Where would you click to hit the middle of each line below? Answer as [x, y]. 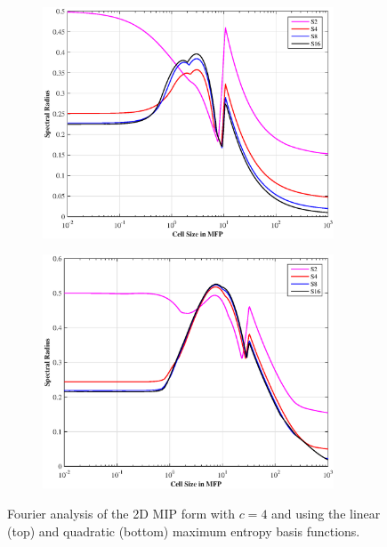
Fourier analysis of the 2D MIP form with [121, 513]
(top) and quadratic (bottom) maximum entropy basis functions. [184, 531]
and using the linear [326, 513]
